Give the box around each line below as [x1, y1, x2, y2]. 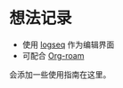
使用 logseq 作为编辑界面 [21, 39, 115, 50]
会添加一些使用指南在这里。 [9, 68, 111, 80]
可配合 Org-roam [21, 50, 85, 60]
